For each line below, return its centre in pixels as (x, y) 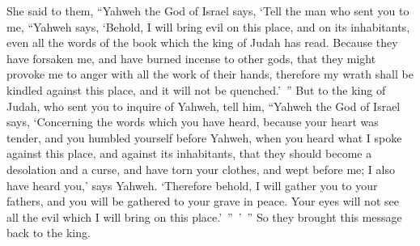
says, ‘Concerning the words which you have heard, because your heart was (193, 122)
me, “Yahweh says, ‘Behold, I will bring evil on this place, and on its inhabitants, (208, 26)
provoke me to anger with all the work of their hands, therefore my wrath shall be (210, 74)
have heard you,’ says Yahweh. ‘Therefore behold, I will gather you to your (192, 185)
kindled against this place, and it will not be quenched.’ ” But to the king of (196, 89)
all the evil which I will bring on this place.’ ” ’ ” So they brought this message (204, 216)
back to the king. (49, 233)
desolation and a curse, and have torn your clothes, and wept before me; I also (201, 169)
